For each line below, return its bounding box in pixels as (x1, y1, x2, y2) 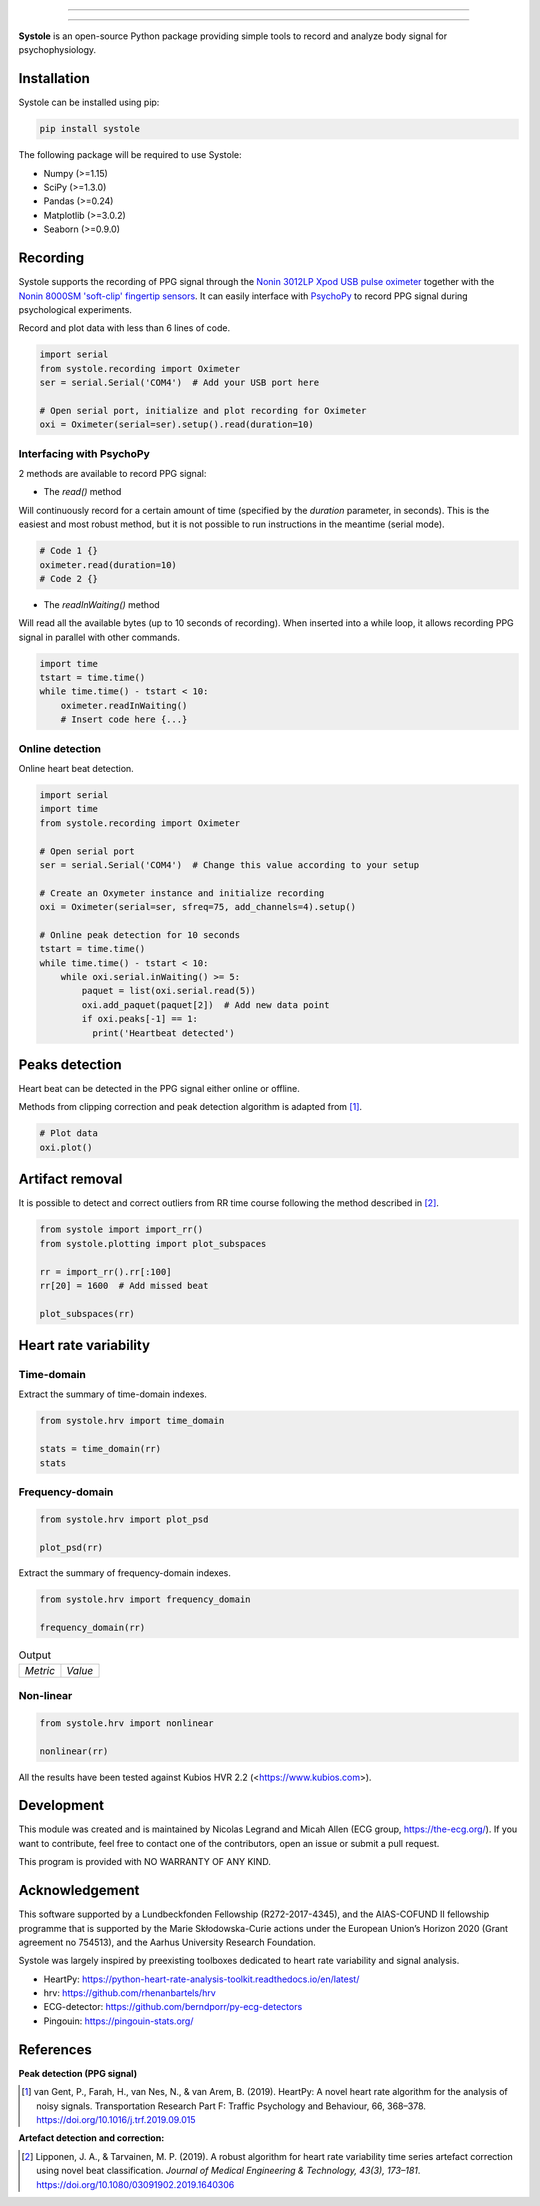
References (18, 2041, 92, 2058)
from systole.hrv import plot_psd (39, 1513, 209, 1525)
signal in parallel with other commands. (18, 631, 180, 643)
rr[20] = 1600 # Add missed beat (39, 1280, 209, 1291)
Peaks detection (18, 1056, 122, 1073)
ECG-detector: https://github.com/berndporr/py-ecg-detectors (43, 2001, 303, 2013)
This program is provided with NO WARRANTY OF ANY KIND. (18, 1856, 272, 1868)
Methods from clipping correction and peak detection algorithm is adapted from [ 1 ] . (18, 1101, 363, 1113)
